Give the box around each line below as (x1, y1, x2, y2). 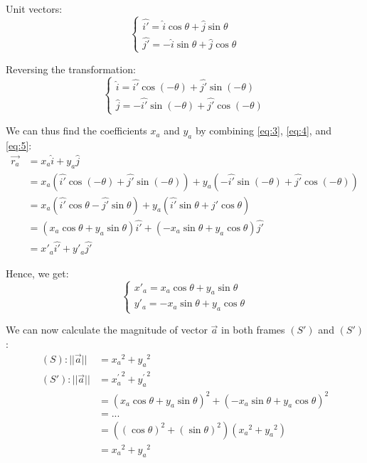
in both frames (221, 322, 285, 337)
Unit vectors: (6, 1, 63, 16)
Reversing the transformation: (6, 61, 136, 76)
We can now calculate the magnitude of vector (6, 322, 208, 337)
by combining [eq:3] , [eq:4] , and (195, 123, 331, 138)
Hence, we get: (6, 265, 69, 280)
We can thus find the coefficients (6, 123, 147, 138)
